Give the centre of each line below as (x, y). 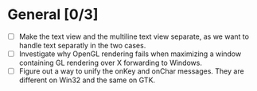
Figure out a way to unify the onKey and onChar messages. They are (131, 71)
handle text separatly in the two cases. (82, 45)
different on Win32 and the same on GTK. (87, 80)
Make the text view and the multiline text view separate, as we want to (134, 36)
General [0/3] (53, 15)
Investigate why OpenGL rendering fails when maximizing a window (130, 54)
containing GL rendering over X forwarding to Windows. (110, 63)
